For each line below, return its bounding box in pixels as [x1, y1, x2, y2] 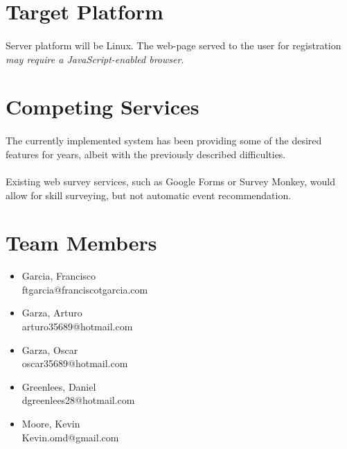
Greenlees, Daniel [21, 379, 96, 393]
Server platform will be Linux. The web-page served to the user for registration [6, 37, 341, 52]
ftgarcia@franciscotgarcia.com [21, 282, 148, 296]
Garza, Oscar [21, 342, 78, 357]
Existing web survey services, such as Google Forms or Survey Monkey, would [6, 173, 336, 188]
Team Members [6, 228, 157, 257]
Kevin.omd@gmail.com [21, 430, 119, 444]
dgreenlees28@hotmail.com [21, 393, 135, 407]
